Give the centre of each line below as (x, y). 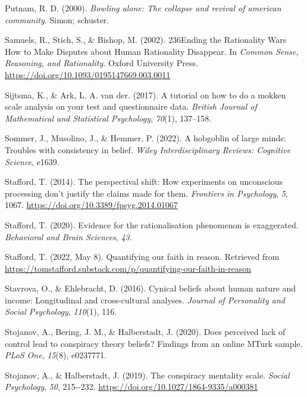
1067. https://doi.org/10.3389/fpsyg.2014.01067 (91, 205)
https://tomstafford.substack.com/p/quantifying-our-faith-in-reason (128, 268)
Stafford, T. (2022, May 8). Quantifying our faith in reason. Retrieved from (142, 257)
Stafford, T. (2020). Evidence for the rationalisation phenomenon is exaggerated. (152, 224)
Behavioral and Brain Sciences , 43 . (68, 236)
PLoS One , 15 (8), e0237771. (56, 355)
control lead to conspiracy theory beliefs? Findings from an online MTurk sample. (154, 343)
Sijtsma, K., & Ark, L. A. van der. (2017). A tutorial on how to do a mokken (145, 94)
